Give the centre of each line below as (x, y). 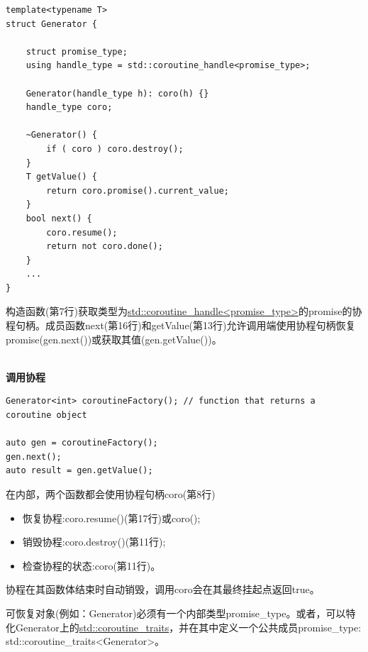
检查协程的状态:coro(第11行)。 (91, 565)
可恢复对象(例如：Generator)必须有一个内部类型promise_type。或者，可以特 (181, 613)
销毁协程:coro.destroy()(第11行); (94, 542)
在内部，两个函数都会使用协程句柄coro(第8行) (111, 494)
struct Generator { (51, 24)
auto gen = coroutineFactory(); (82, 443)
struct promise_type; (77, 51)
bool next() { (59, 218)
